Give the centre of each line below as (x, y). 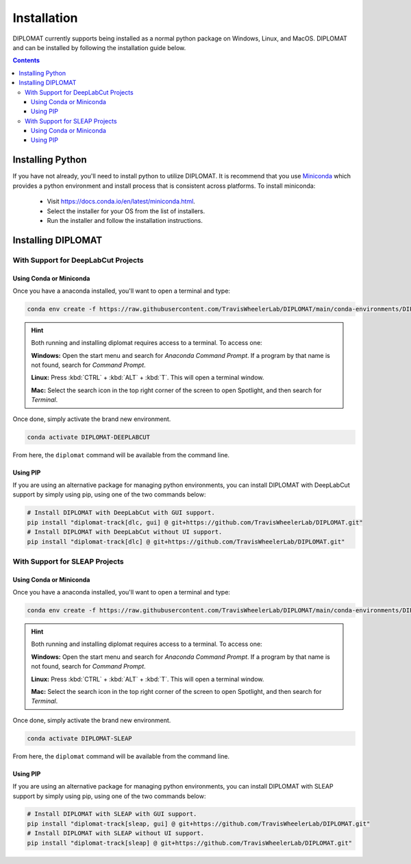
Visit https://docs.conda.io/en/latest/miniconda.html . (121, 202)
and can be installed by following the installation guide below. (99, 47)
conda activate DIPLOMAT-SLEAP (80, 738)
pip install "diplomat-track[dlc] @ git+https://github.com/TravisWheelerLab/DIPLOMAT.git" (186, 541)
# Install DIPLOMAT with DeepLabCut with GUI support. (121, 513)
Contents (26, 60)
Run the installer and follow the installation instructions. (125, 220)
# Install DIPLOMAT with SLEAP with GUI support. (112, 814)
